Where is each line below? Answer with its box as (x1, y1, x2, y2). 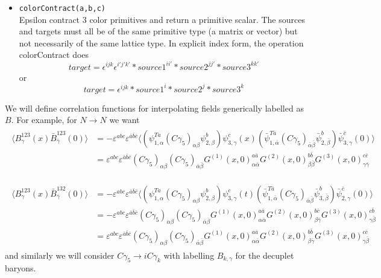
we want (109, 113, 140, 126)
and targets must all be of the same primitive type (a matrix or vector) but (19, 25, 298, 37)
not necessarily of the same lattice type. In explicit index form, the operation (19, 36, 304, 49)
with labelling (163, 248, 215, 261)
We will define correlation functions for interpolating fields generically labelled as (5, 101, 304, 114)
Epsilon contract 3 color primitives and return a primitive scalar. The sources (19, 13, 305, 25)
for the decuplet (235, 248, 294, 261)
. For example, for (11, 113, 77, 126)
